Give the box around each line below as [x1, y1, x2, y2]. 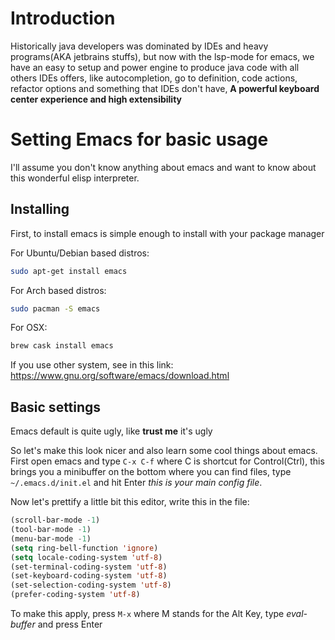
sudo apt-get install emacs [10, 266, 128, 276]
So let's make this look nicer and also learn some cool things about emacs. [10, 445, 318, 457]
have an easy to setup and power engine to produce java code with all [10, 61, 300, 73]
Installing [10, 201, 70, 218]
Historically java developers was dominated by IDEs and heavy [10, 40, 269, 52]
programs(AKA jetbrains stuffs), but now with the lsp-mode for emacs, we [10, 50, 315, 62]
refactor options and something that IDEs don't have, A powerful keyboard [10, 82, 320, 94]
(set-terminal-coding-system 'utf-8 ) [10, 562, 168, 572]
